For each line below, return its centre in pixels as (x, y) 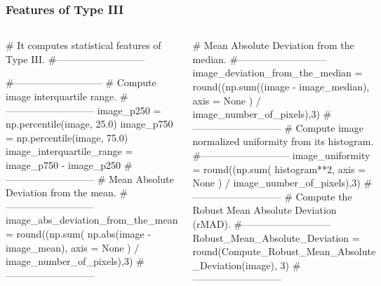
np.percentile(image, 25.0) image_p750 (89, 124)
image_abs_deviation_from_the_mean (92, 220)
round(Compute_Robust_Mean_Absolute (284, 251)
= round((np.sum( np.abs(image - (79, 233)
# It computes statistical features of (83, 45)
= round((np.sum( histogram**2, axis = (279, 169)
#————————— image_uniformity (281, 155)
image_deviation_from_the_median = (278, 73)
